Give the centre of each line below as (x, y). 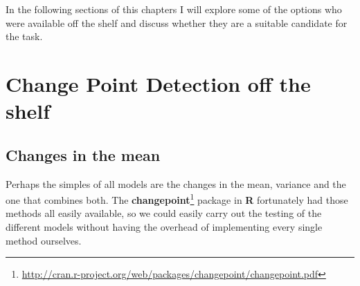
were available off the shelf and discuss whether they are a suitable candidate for (177, 22)
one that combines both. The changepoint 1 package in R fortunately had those (177, 199)
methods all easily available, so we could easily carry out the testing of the (164, 213)
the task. (24, 36)
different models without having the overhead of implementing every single (164, 226)
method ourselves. (44, 240)
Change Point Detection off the (158, 83)
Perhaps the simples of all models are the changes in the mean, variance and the (176, 183)
